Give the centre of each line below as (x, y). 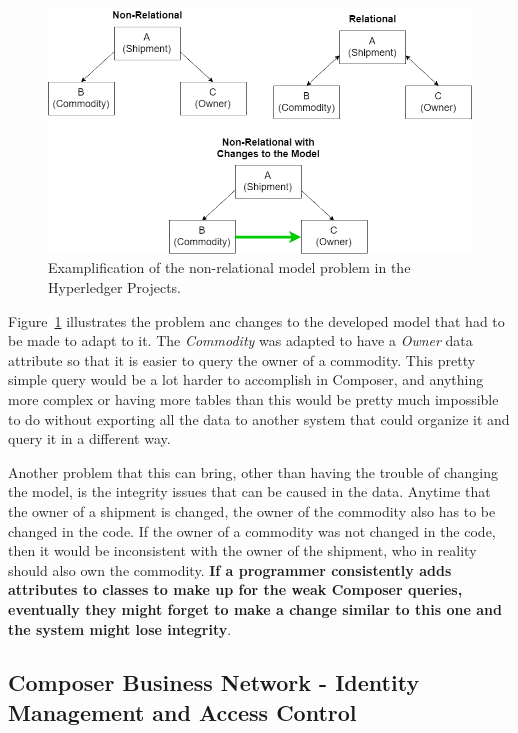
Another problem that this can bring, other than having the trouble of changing (253, 471)
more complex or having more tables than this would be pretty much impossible (253, 398)
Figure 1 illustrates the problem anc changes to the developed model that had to (256, 320)
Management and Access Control (182, 711)
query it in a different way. (89, 438)
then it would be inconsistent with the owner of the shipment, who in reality (242, 550)
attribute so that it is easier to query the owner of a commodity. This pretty (242, 359)
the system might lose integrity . (120, 628)
